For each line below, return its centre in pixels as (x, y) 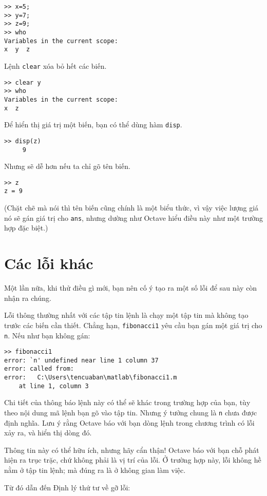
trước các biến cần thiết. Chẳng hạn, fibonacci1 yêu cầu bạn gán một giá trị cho (133, 325)
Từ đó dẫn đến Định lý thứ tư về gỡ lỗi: (67, 487)
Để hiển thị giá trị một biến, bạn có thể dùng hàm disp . (93, 125)
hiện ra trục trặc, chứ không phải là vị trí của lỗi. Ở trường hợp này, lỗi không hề (133, 460)
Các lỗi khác (49, 263)
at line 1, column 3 (54, 386)
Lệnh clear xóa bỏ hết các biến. (55, 65)
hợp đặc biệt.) (26, 228)
